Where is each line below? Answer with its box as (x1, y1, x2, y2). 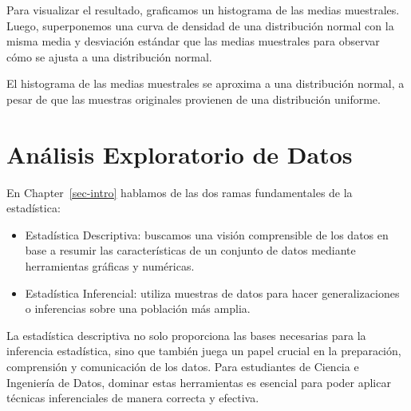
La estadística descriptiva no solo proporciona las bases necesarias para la (6, 326, 366, 343)
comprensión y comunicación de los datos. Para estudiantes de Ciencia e (6, 358, 359, 375)
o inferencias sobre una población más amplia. (25, 300, 251, 317)
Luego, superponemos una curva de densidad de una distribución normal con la (6, 17, 394, 34)
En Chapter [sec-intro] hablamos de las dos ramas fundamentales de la (6, 184, 353, 200)
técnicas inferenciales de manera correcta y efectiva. (6, 389, 259, 406)
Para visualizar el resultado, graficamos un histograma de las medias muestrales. (6, 2, 400, 18)
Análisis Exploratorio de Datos (6, 137, 353, 170)
